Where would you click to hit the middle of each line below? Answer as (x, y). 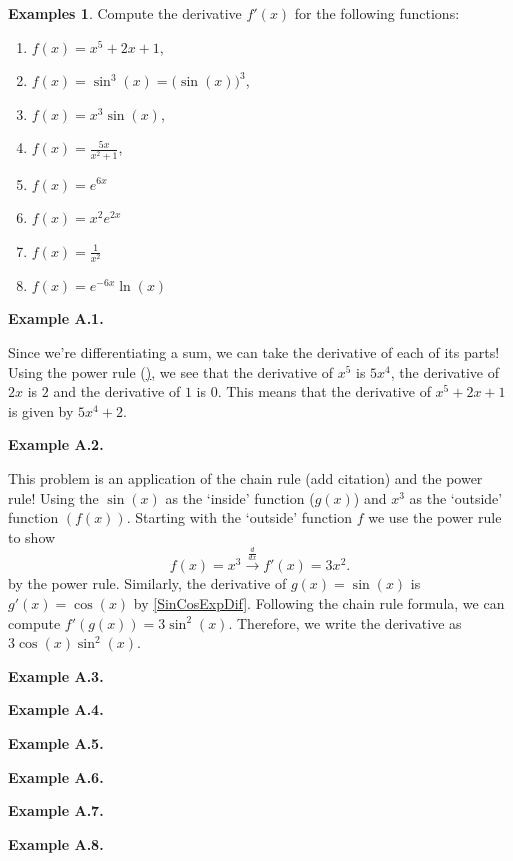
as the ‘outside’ (456, 497)
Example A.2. (56, 444)
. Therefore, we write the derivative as (345, 622)
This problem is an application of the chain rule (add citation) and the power (245, 478)
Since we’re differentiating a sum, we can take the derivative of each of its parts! (254, 352)
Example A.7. (56, 810)
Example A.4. (56, 709)
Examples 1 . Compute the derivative (125, 13)
